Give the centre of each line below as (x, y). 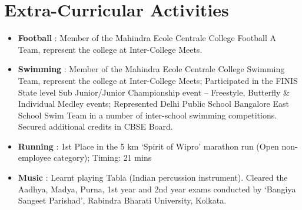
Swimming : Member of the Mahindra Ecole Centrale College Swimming (151, 69)
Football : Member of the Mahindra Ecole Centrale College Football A (147, 38)
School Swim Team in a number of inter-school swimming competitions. (147, 115)
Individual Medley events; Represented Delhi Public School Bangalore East (153, 104)
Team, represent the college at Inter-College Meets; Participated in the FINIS (158, 80)
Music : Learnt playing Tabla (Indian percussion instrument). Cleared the (153, 177)
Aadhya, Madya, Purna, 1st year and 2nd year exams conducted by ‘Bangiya (157, 189)
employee (34, 157)
